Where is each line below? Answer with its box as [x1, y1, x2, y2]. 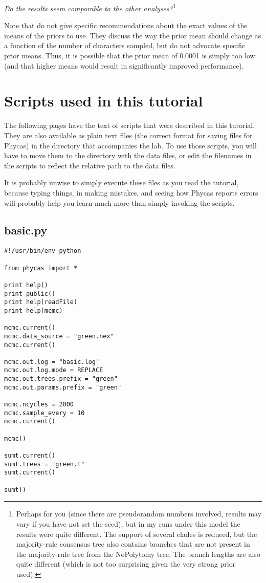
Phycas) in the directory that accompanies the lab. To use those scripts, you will [4, 140, 257, 150]
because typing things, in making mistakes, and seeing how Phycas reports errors [4, 187, 258, 198]
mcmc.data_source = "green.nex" [4, 332, 114, 340]
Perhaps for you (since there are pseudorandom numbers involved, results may [16, 508, 262, 519]
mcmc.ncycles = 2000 [4, 401, 74, 408]
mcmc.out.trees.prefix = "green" [4, 375, 118, 383]
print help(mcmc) [4, 307, 63, 314]
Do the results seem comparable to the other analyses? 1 [4, 2, 176, 13]
